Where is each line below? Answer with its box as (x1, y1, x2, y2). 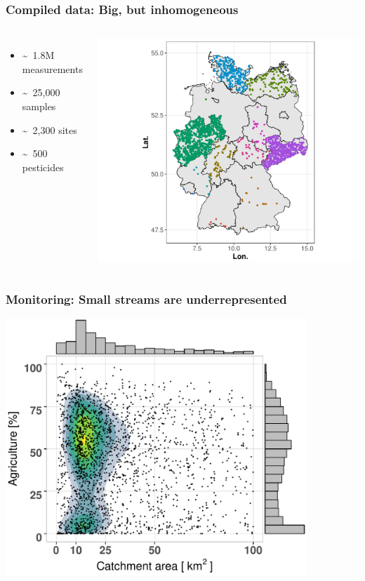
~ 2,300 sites (22, 122, 77, 137)
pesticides (22, 159, 64, 174)
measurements (22, 61, 83, 76)
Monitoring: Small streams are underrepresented (6, 290, 287, 308)
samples (22, 99, 56, 113)
